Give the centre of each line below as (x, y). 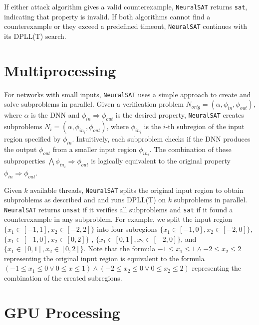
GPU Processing (62, 312)
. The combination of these (190, 149)
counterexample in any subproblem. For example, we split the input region (118, 219)
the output (20, 149)
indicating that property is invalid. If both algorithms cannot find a (107, 16)
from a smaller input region (95, 149)
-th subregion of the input (205, 126)
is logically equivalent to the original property (161, 161)
